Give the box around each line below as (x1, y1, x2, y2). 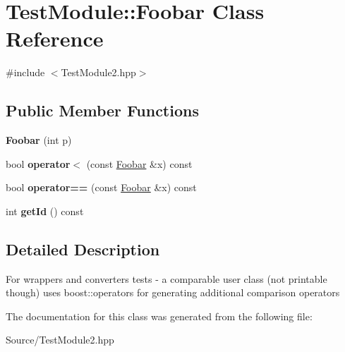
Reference (6, 24, 104, 53)
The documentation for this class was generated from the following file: (6, 308, 313, 323)
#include (6, 65, 45, 80)
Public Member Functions (6, 99, 199, 121)
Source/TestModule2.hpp (6, 332, 114, 347)
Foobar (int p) (6, 133, 72, 147)
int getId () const (6, 203, 84, 218)
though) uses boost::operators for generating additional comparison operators (6, 285, 340, 300)
